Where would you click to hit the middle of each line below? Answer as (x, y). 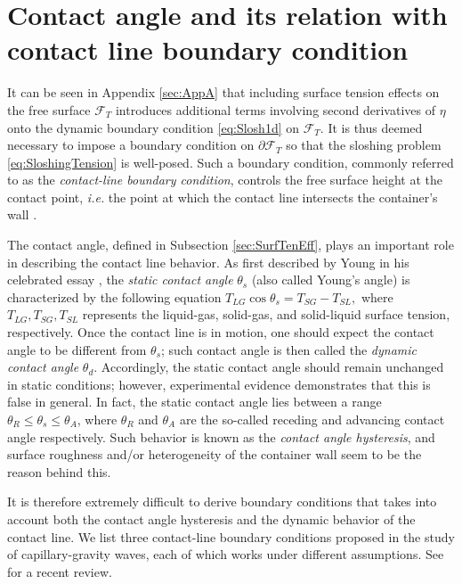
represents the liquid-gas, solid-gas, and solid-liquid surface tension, (266, 314)
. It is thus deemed (371, 127)
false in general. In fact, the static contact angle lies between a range (195, 402)
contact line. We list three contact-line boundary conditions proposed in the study (231, 536)
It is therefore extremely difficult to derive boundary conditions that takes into (222, 502)
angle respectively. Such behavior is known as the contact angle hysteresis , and (221, 436)
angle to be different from (77, 349)
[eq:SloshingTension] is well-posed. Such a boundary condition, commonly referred (231, 162)
